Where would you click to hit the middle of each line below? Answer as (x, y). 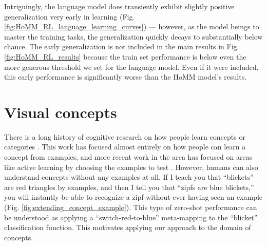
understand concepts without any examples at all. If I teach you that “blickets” (129, 177)
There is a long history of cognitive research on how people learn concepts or (125, 136)
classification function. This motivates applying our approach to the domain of (128, 227)
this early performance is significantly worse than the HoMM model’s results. (126, 77)
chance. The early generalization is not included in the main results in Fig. (122, 46)
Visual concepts (61, 112)
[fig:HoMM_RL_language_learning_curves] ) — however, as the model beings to (132, 26)
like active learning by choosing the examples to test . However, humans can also (131, 167)
